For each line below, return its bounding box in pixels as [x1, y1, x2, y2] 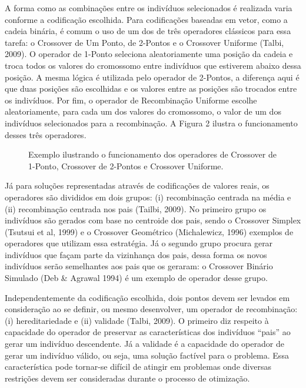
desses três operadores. [5, 128, 87, 141]
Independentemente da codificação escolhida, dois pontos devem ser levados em [5, 291, 290, 303]
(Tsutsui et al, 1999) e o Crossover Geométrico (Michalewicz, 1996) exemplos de [5, 225, 294, 238]
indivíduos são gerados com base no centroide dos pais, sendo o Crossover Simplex [5, 214, 301, 226]
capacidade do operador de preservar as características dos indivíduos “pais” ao [5, 326, 291, 338]
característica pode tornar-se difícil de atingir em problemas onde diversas [5, 360, 271, 373]
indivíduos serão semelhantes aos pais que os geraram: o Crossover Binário [5, 260, 273, 272]
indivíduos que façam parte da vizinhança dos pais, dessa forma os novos [5, 248, 267, 260]
